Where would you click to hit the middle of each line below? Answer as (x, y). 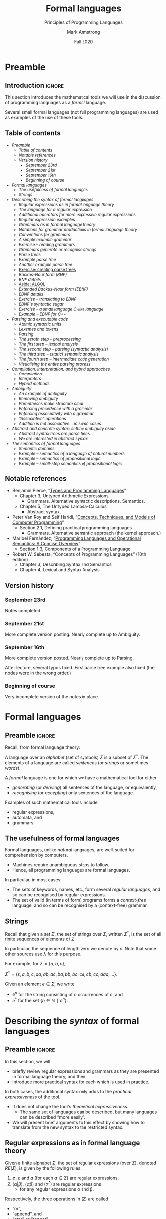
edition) (20, 560)
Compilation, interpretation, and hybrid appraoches (61, 369)
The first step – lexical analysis (48, 344)
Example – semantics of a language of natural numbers (72, 453)
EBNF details (31, 294)
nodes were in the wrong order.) (38, 673)
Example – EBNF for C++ (42, 314)
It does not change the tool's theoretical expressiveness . (70, 1106)
